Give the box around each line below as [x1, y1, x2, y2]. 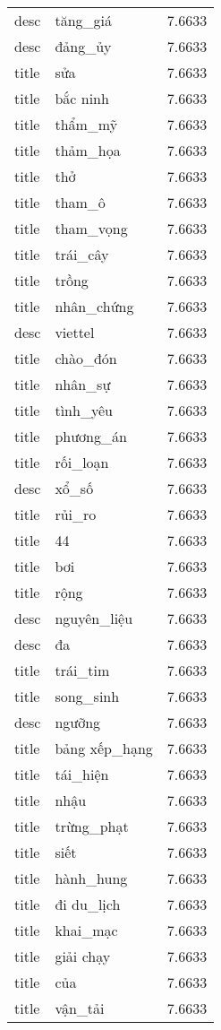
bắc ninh [55, 88, 109, 108]
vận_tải [55, 998, 105, 1018]
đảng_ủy [55, 36, 112, 56]
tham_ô [55, 192, 106, 212]
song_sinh [55, 686, 120, 706]
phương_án [55, 426, 127, 446]
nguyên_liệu [55, 608, 133, 628]
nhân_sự [55, 374, 111, 394]
